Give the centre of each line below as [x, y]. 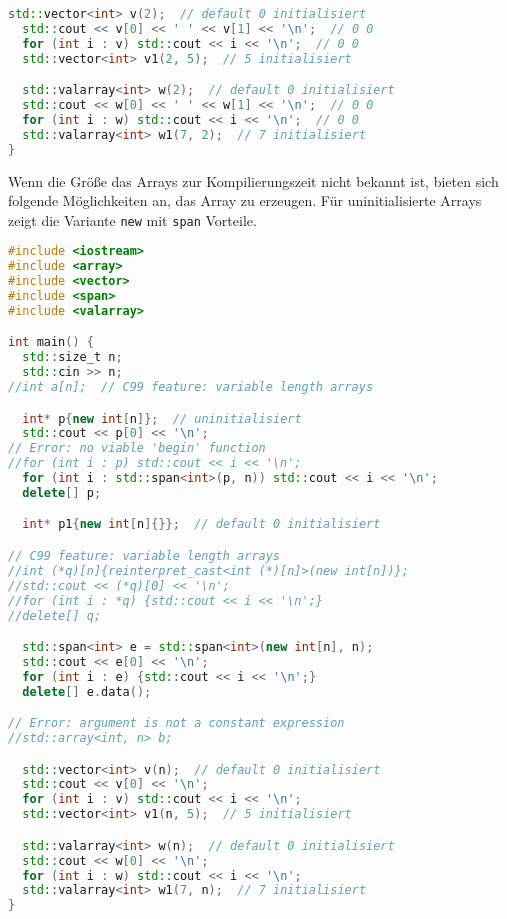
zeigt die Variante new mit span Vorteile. [132, 219]
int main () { [51, 342]
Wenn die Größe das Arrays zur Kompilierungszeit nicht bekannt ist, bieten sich [253, 180]
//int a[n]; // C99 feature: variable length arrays [191, 387]
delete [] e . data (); [87, 691]
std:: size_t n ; [72, 357]
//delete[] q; [55, 615]
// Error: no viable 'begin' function [137, 448]
